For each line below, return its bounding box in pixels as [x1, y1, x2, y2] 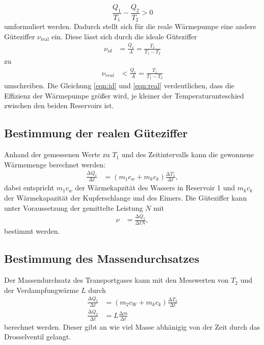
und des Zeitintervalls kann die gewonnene [121, 149, 254, 160]
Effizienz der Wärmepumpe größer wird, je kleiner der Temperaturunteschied [4, 90, 244, 101]
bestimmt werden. [4, 226, 60, 236]
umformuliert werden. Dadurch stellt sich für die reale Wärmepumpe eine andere [4, 21, 256, 32]
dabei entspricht [4, 182, 55, 193]
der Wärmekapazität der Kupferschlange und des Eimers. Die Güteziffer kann [4, 192, 247, 203]
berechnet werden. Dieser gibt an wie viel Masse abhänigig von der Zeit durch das [4, 321, 260, 332]
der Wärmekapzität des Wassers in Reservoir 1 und [75, 182, 235, 193]
